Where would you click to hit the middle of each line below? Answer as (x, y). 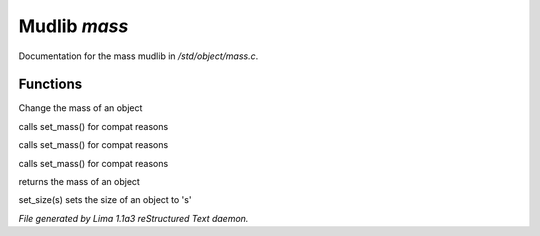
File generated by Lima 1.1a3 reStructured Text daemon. (133, 218)
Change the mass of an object (80, 108)
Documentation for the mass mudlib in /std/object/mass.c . (138, 56)
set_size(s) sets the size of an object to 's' (105, 200)
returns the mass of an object (79, 182)
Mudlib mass (73, 26)
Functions (50, 84)
